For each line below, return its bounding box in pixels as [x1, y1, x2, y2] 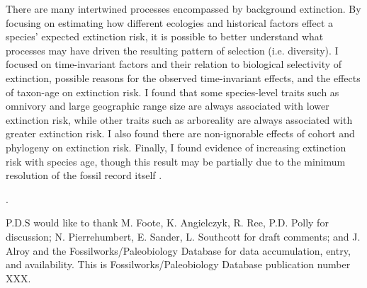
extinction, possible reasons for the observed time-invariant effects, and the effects [6, 70, 361, 85]
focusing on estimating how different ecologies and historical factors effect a [6, 15, 334, 30]
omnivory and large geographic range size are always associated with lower [6, 98, 329, 113]
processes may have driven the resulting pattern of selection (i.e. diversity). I [6, 42, 339, 57]
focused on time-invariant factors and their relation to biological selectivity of [6, 57, 342, 71]
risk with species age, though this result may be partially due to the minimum [6, 154, 346, 168]
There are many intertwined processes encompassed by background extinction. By [6, 1, 361, 16]
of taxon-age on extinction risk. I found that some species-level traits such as [6, 84, 339, 99]
